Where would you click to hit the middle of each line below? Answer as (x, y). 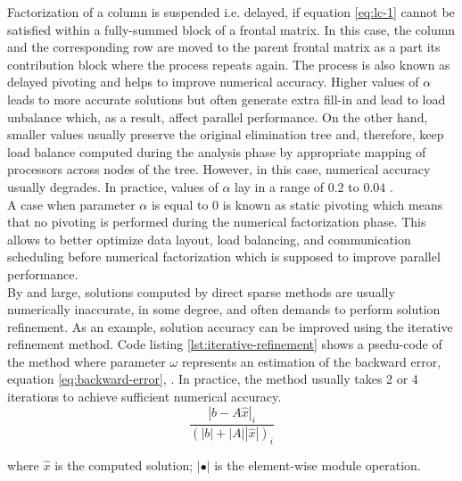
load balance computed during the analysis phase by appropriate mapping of (217, 151)
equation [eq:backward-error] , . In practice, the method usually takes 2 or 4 (213, 379)
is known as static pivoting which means (333, 204)
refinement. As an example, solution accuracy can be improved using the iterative (230, 326)
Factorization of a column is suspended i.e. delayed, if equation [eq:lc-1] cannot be (231, 12)
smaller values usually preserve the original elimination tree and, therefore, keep (226, 134)
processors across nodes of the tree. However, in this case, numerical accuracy (219, 169)
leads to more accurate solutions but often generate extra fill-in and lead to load (227, 99)
